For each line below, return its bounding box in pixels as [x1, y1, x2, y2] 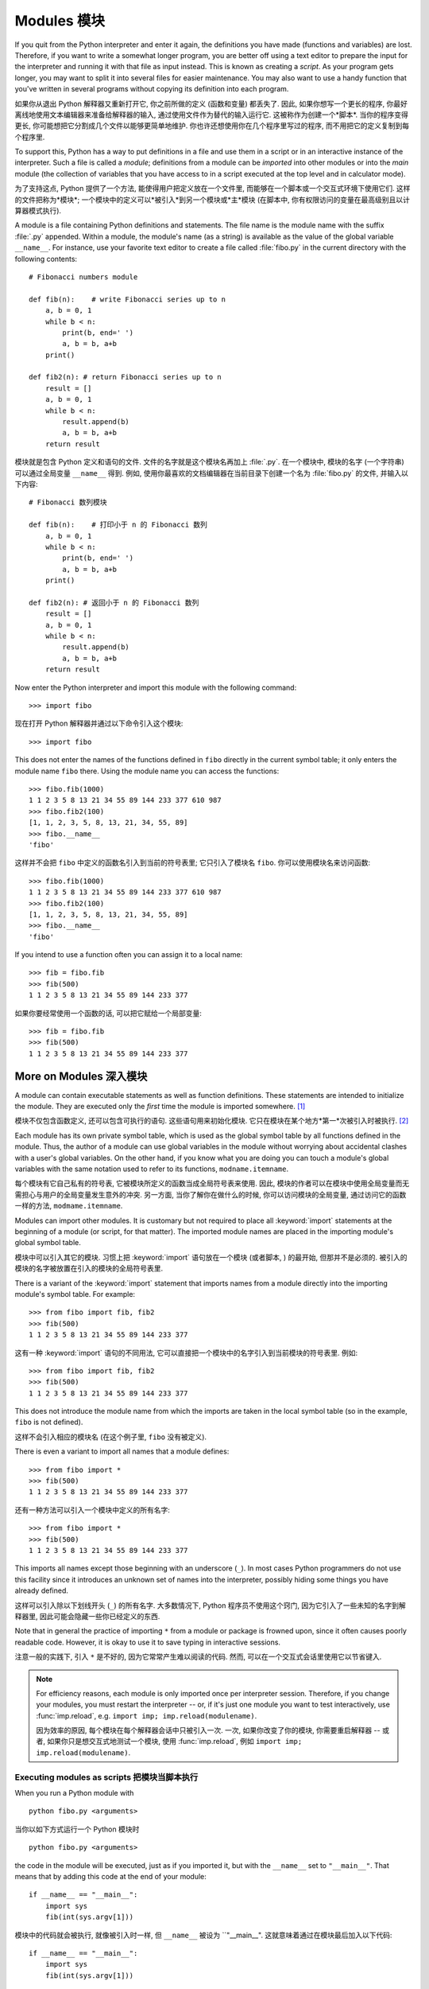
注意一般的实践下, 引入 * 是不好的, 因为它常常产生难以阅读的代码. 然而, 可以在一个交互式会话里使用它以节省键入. [14, 1652, 382, 1662]
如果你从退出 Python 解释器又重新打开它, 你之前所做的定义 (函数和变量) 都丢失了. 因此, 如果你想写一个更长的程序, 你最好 [14, 99, 408, 108]
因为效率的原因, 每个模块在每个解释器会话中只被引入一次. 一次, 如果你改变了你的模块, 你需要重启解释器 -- [36, 1726, 381, 1735]
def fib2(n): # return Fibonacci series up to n [29, 372, 222, 382]
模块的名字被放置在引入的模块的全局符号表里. [14, 1263, 164, 1273]
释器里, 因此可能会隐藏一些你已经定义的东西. [14, 1611, 160, 1621]
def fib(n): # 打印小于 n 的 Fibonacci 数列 [29, 520, 208, 529]
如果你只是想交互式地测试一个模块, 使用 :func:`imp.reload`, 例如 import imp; [46, 1737, 303, 1746]
